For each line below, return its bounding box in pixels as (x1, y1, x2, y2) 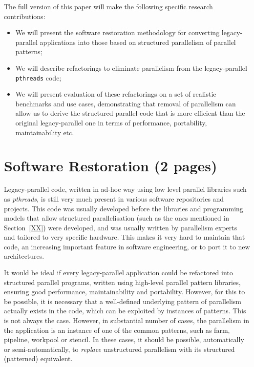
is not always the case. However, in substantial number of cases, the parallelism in (4, 315, 249, 326)
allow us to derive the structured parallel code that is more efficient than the (15, 108, 245, 118)
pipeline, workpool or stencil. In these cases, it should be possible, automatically (4, 334, 244, 345)
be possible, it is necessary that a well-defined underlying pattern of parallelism (4, 296, 241, 306)
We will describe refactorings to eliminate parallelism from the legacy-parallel (15, 62, 247, 73)
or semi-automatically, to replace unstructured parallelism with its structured (4, 344, 235, 354)
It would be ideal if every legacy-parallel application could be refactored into (4, 267, 233, 278)
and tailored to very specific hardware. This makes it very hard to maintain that (4, 232, 245, 242)
